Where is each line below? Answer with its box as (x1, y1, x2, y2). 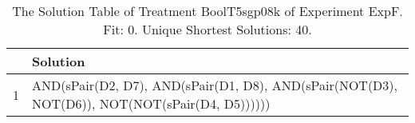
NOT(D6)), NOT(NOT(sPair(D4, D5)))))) (32, 94, 271, 113)
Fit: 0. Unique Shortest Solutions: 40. (103, 20, 312, 38)
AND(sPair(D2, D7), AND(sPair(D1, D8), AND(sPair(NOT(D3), (32, 76, 398, 94)
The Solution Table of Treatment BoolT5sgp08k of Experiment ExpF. (12, 2, 403, 20)
